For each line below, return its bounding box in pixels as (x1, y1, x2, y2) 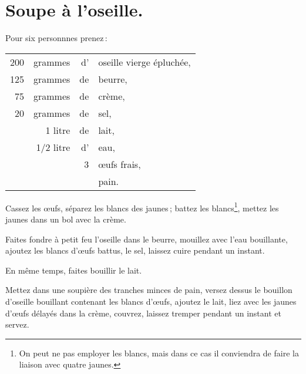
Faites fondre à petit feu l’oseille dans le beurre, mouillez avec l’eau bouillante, (5, 233, 288, 245)
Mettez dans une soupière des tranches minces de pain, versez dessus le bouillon (5, 284, 292, 296)
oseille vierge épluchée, (98, 55, 191, 69)
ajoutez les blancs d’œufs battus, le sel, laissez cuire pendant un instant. (5, 244, 265, 257)
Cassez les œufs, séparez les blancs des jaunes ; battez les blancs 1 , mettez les (5, 200, 279, 214)
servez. (5, 318, 29, 331)
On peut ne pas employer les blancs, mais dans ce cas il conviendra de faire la (19, 346, 299, 359)
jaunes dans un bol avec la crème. (5, 213, 126, 225)
